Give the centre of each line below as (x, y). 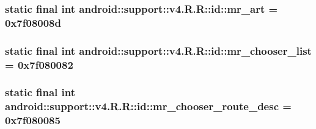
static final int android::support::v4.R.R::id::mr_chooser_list (158, 50)
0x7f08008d (33, 22)
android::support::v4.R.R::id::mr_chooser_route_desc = (148, 106)
